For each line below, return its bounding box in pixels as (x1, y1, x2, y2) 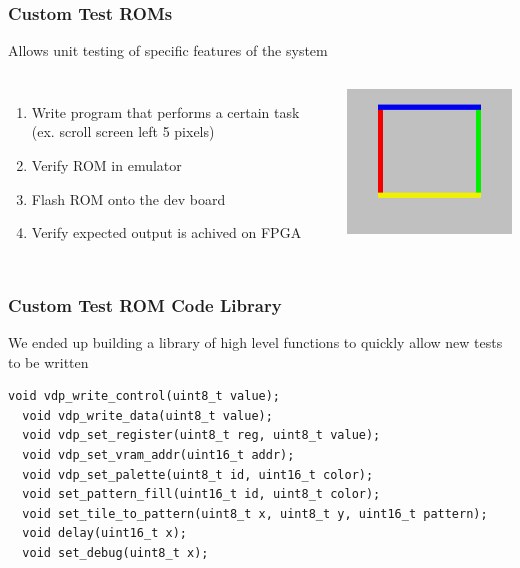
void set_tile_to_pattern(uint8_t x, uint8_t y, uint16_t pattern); (22, 506, 488, 521)
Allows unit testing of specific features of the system (8, 40, 328, 61)
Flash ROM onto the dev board (31, 188, 226, 209)
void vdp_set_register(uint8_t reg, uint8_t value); (22, 428, 381, 443)
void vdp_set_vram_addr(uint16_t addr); (22, 447, 295, 462)
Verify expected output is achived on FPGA (31, 222, 302, 243)
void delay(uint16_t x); (22, 526, 187, 541)
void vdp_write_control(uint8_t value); (8, 389, 281, 404)
